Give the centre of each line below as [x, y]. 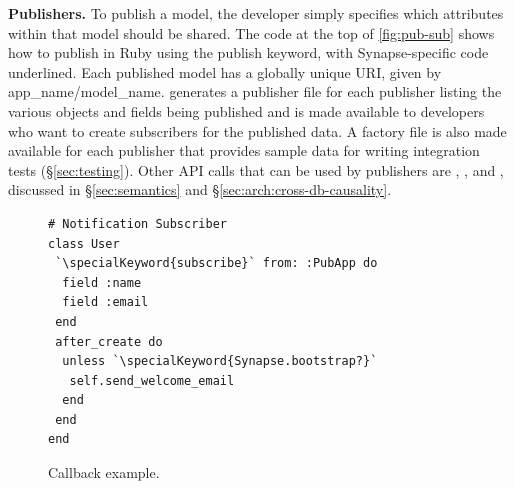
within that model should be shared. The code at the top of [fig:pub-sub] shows [251, 32]
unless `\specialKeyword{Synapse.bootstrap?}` [220, 361]
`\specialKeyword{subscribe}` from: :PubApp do [216, 263]
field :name [102, 282]
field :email [105, 302]
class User [84, 243]
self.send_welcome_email [152, 380]
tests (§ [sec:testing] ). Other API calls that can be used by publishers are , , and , [256, 169]
